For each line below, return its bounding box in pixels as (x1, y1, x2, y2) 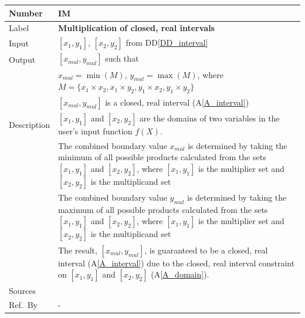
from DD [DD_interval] (126, 36, 208, 49)
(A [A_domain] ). (151, 268, 209, 280)
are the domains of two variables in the (139, 111, 280, 124)
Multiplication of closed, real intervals (57, 22, 215, 34)
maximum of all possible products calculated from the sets (57, 203, 268, 215)
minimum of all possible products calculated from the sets (57, 151, 266, 163)
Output (9, 53, 36, 65)
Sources (9, 284, 36, 296)
